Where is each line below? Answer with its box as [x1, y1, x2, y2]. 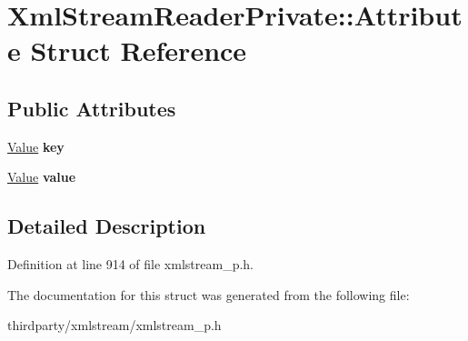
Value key [7, 136, 65, 155]
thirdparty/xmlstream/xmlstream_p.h [7, 316, 222, 335]
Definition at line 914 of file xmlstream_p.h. [7, 255, 254, 274]
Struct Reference [30, 32, 247, 69]
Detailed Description [7, 212, 206, 240]
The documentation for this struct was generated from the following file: [7, 285, 410, 304]
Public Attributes [7, 94, 176, 122]
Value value [7, 167, 76, 186]
